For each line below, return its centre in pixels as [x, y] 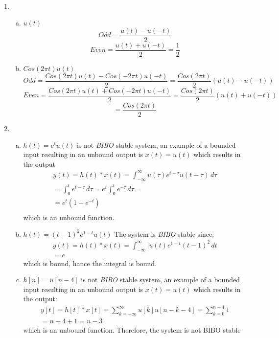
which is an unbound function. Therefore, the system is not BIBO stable [132, 330]
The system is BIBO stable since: [164, 234]
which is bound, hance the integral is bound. [90, 263]
